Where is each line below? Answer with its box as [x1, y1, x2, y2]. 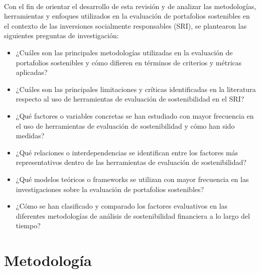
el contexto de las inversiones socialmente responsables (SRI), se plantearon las [4, 20, 247, 31]
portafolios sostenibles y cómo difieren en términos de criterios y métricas [16, 57, 242, 67]
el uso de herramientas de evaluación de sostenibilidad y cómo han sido [16, 120, 235, 131]
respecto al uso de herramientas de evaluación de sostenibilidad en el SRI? [16, 94, 244, 104]
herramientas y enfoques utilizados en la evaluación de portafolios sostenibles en [4, 11, 250, 21]
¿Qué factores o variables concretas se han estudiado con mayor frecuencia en [16, 110, 254, 121]
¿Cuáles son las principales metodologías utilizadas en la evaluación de [16, 47, 233, 57]
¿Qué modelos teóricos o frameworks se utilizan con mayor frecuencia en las [16, 173, 249, 184]
